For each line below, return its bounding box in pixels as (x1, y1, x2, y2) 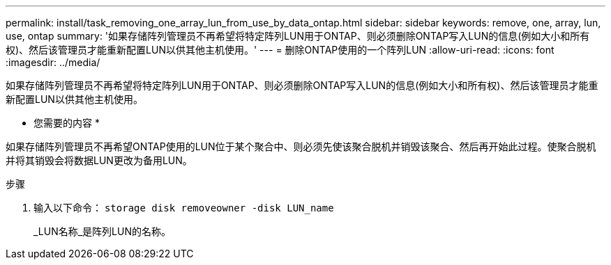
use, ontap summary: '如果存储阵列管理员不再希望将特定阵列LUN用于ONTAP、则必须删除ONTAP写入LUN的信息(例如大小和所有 (6, 30, 590, 42)
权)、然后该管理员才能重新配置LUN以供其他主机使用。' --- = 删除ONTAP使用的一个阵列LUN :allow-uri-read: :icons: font (6, 44, 555, 56)
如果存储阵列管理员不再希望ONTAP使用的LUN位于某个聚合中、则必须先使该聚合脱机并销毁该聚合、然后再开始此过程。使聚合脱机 (6, 140, 596, 152)
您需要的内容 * (33, 117, 100, 129)
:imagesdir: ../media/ (6, 56, 100, 68)
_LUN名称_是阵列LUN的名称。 (33, 225, 172, 237)
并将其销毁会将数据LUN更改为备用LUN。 (6, 154, 193, 166)
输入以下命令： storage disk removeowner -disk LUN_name (33, 202, 334, 214)
